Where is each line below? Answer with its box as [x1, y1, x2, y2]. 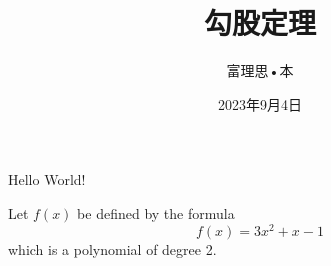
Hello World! [8, 169, 86, 190]
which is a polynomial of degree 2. [8, 238, 217, 259]
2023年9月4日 [218, 93, 302, 114]
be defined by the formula [77, 202, 235, 223]
